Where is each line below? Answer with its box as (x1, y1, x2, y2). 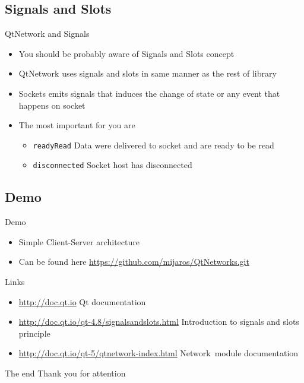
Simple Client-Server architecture (18, 235, 140, 248)
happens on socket (18, 99, 85, 111)
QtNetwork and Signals (5, 27, 90, 40)
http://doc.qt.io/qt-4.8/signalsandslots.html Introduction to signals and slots (18, 315, 299, 328)
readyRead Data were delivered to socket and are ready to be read (33, 138, 274, 151)
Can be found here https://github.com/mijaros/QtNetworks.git (18, 255, 249, 268)
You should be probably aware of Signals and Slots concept (18, 47, 235, 59)
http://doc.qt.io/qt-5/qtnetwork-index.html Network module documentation (18, 347, 299, 359)
